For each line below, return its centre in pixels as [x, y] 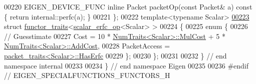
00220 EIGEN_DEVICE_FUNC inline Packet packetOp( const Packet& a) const [128, 6]
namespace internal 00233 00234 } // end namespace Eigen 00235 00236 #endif [126, 65]
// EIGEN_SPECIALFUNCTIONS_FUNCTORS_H [87, 75]
